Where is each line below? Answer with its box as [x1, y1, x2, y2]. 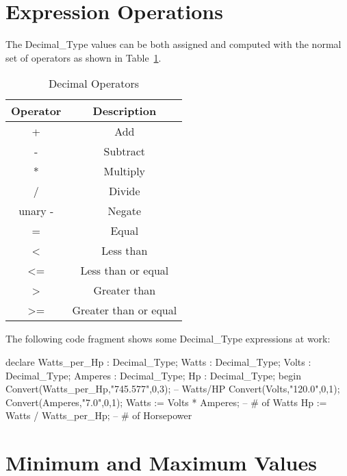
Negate [107, 203, 142, 219]
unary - [18, 203, 54, 219]
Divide [109, 183, 140, 199]
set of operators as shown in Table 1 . [5, 50, 162, 64]
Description [92, 103, 157, 119]
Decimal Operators [49, 75, 140, 92]
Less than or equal [80, 262, 169, 279]
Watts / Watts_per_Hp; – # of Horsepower [5, 408, 192, 423]
